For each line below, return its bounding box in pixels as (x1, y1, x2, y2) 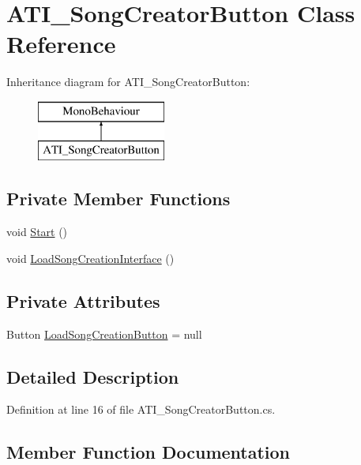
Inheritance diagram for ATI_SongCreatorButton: (6, 73, 250, 90)
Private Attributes (6, 288, 160, 313)
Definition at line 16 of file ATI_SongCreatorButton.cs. (6, 401, 276, 418)
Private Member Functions (6, 186, 231, 211)
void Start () (6, 223, 68, 240)
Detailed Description (6, 364, 179, 388)
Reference (6, 28, 116, 60)
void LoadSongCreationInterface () (6, 249, 175, 266)
